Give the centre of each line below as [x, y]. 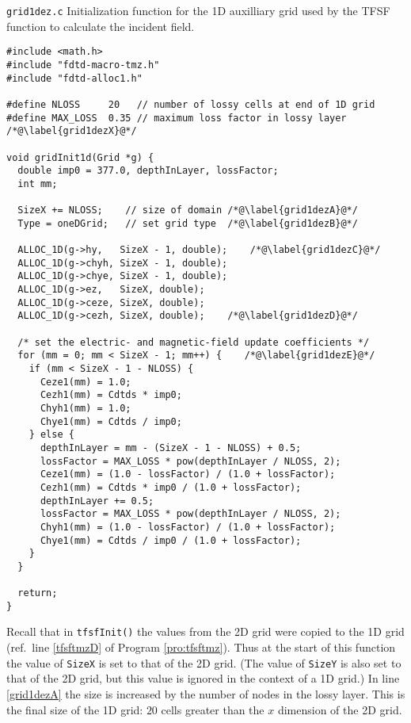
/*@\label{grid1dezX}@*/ [72, 131]
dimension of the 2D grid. [340, 709]
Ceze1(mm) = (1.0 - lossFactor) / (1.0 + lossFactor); [188, 474]
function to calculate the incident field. [101, 26]
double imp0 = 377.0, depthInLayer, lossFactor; [148, 171]
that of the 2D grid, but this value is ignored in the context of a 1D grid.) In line [203, 678]
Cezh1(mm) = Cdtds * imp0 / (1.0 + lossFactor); [171, 487]
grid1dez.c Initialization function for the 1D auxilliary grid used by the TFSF [198, 10]
